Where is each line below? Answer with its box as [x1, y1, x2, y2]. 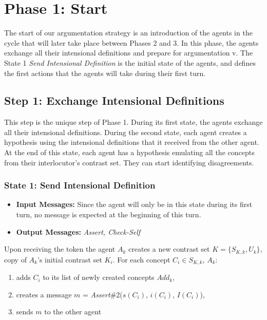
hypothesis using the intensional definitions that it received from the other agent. [4, 137, 259, 147]
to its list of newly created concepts [43, 272, 155, 283]
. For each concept [112, 254, 170, 265]
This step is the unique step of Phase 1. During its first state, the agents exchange [4, 117, 263, 127]
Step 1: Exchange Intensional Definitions [4, 92, 224, 108]
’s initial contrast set [37, 254, 102, 265]
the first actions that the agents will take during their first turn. [4, 67, 206, 78]
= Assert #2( [82, 289, 123, 299]
